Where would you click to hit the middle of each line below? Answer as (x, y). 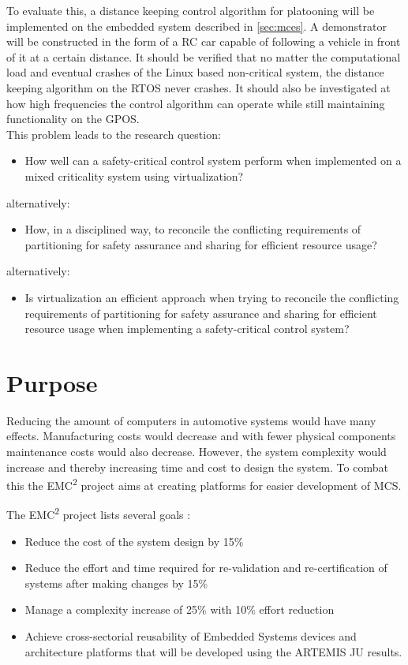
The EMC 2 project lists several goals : (99, 514)
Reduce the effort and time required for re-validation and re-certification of (206, 568)
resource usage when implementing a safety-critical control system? (187, 329)
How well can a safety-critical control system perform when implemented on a (213, 161)
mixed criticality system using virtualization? (134, 176)
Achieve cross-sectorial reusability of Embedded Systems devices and (191, 636)
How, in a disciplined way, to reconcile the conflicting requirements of (193, 229)
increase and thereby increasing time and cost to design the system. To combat (197, 467)
